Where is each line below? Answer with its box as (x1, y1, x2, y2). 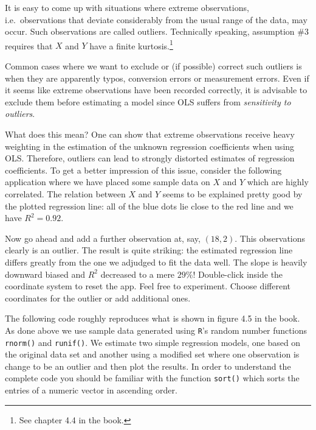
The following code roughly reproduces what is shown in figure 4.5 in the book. (5, 312, 300, 325)
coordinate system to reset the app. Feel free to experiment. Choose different (5, 280, 291, 292)
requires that (5, 39, 53, 52)
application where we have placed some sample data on (5, 175, 210, 188)
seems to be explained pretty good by (162, 187, 303, 200)
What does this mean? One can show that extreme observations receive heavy (5, 128, 295, 140)
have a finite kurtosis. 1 (89, 37, 173, 52)
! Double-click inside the (193, 267, 283, 280)
